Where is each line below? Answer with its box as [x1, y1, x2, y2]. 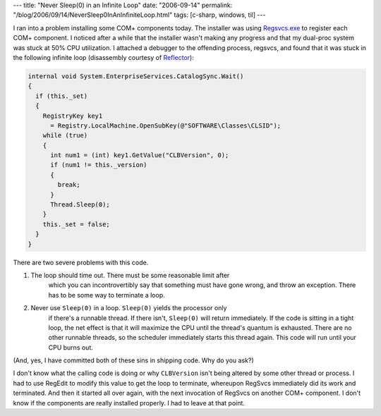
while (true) [42, 131, 88, 140]
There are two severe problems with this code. [13, 258, 149, 267]
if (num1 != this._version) [50, 161, 147, 169]
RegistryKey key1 [42, 111, 103, 120]
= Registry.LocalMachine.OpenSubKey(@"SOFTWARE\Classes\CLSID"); [50, 121, 282, 130]
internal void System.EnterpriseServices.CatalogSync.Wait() [28, 72, 244, 80]
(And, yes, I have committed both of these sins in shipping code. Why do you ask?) [13, 356, 254, 365]
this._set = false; [42, 220, 111, 228]
